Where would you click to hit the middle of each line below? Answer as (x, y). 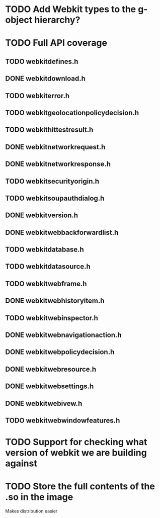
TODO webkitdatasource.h (48, 267)
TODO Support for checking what (76, 442)
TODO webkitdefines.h (42, 61)
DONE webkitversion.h (42, 215)
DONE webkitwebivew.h (44, 403)
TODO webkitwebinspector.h (52, 318)
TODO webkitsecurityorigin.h (52, 181)
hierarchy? (57, 20)
